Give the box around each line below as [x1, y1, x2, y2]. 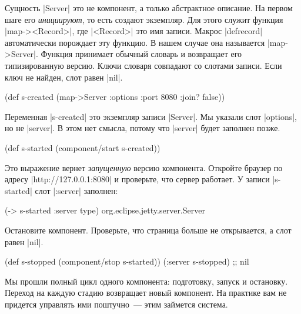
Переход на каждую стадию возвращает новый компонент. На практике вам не [5, 286, 287, 299]
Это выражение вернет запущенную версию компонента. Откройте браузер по [5, 161, 283, 173]
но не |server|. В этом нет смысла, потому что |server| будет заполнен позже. [5, 122, 280, 134]
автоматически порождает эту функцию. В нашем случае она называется [5, 36, 265, 48]
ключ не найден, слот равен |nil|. [5, 71, 123, 83]
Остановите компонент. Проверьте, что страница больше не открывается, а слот [5, 223, 292, 236]
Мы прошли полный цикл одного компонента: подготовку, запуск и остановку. [5, 275, 288, 287]
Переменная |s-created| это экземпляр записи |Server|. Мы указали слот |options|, [5, 110, 297, 122]
